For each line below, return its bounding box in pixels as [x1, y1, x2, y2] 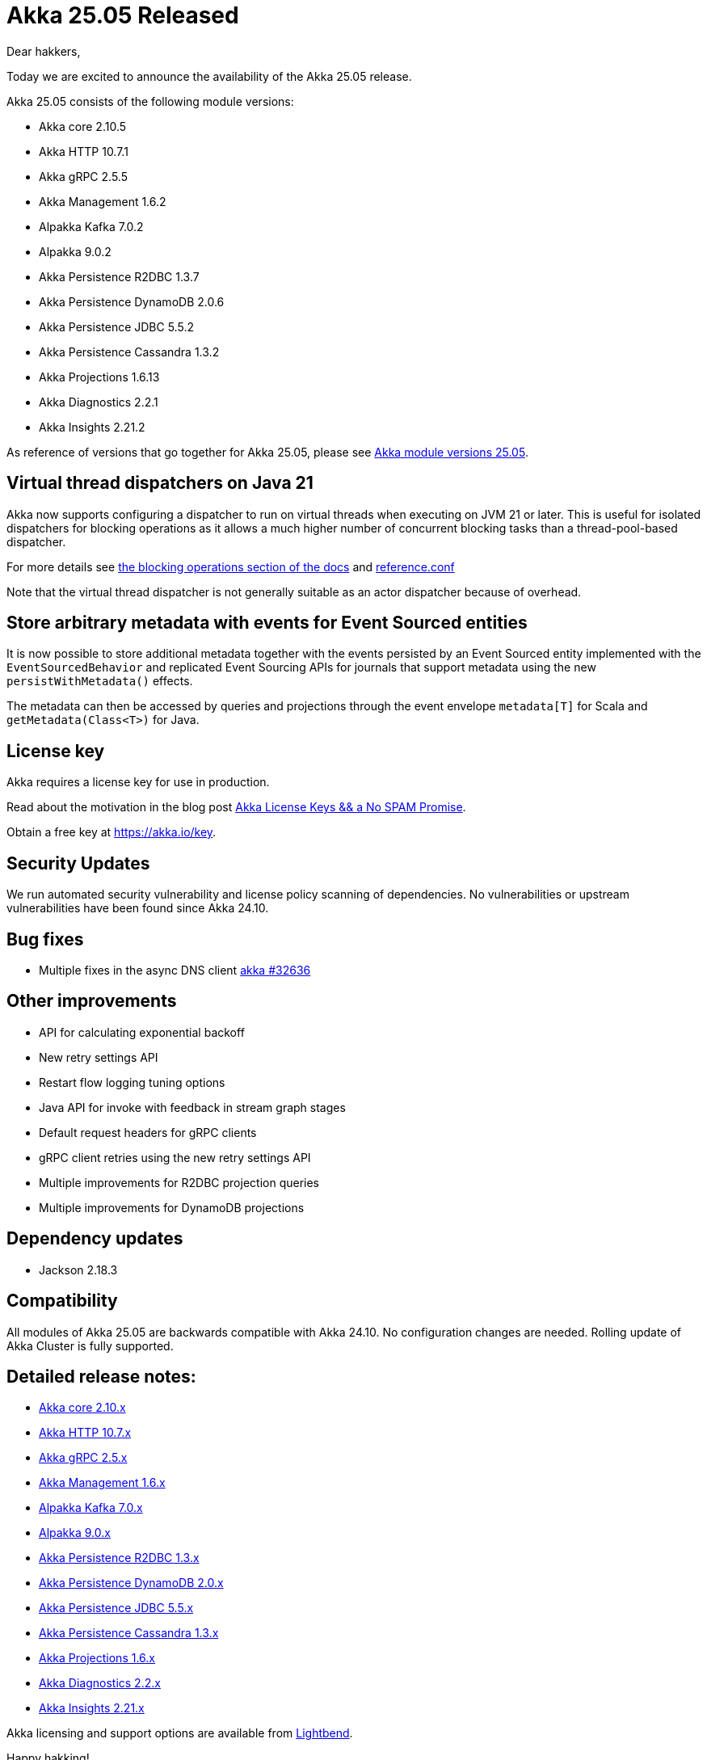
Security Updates [6, 853, 150, 874]
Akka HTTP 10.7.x [39, 1425, 132, 1440]
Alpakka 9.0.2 [39, 244, 112, 259]
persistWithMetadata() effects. [6, 674, 193, 688]
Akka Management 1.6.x [39, 1476, 166, 1490]
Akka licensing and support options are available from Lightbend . [6, 1726, 353, 1741]
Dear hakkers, [6, 44, 81, 58]
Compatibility [6, 1291, 118, 1312]
